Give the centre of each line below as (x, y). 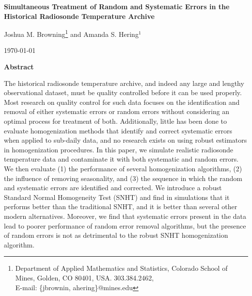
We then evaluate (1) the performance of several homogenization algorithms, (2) (123, 168)
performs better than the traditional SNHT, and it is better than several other (121, 206)
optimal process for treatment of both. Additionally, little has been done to (116, 121)
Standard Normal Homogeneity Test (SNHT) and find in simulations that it (117, 197)
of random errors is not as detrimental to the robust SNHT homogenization (116, 235)
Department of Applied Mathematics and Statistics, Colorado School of (121, 268)
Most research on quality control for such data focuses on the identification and (122, 102)
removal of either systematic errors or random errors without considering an (117, 111)
